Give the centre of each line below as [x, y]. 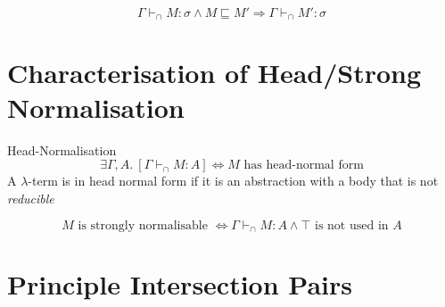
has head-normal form [304, 166]
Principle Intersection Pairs [180, 284]
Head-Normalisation [62, 149]
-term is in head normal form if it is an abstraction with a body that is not [233, 181]
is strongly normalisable [143, 225]
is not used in [352, 225]
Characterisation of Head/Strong [214, 72]
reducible [31, 198]
